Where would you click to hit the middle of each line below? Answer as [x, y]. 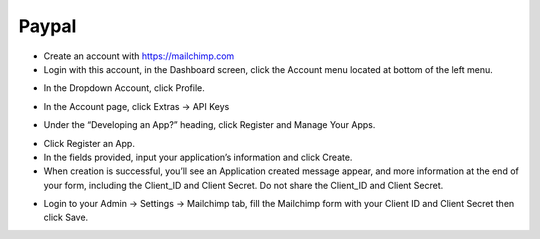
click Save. [66, 217]
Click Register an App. [89, 143]
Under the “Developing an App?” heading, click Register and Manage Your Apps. [209, 125]
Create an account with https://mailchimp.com [139, 56]
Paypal [47, 26]
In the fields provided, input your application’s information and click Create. [198, 157]
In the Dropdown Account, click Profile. [124, 88]
